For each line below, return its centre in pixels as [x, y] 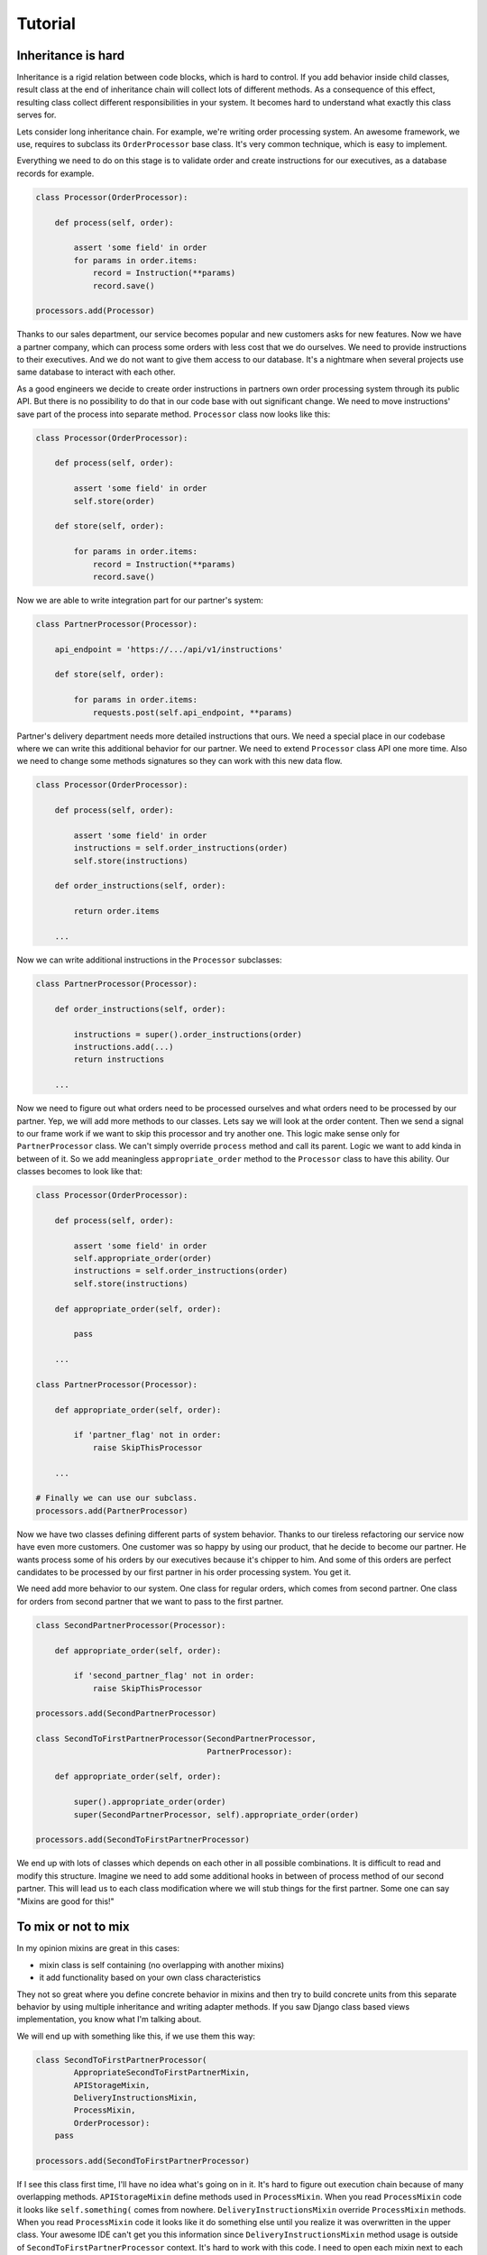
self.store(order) [114, 501]
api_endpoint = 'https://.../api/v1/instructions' [169, 649]
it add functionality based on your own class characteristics [150, 1978]
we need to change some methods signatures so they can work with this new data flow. [179, 761]
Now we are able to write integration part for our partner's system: [140, 600]
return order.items [116, 911]
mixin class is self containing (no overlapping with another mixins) [162, 1965]
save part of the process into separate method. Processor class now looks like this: [174, 414]
